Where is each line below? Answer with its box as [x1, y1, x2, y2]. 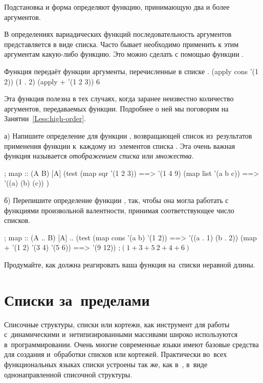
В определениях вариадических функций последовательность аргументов [4, 29, 232, 39]
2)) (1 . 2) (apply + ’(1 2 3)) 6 [4, 76, 100, 86]
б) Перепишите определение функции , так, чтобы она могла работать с [4, 194, 229, 205]
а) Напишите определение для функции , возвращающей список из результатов [4, 130, 252, 141]
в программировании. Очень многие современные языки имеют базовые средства [4, 339, 259, 349]
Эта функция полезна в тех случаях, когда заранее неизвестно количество [4, 93, 234, 104]
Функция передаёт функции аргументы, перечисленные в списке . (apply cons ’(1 [4, 65, 258, 76]
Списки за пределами [4, 289, 150, 310]
